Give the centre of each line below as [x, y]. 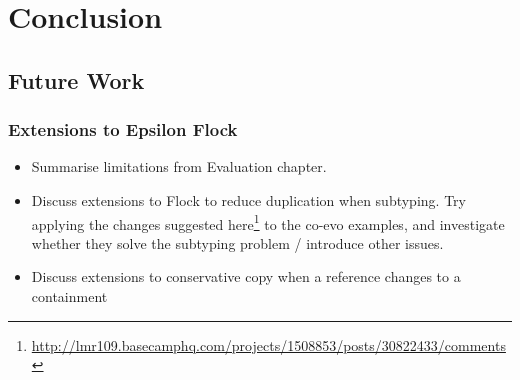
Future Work [76, 79]
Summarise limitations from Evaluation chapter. [179, 166]
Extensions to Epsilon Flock [123, 129]
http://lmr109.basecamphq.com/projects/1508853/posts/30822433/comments [268, 344]
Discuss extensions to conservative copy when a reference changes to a [246, 276]
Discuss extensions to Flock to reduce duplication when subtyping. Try [248, 199]
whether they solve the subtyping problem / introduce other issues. [237, 242]
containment [69, 296]
